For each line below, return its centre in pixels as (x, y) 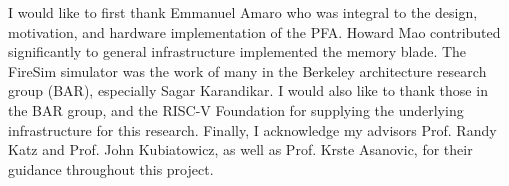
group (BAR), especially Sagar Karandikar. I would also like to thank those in (248, 90)
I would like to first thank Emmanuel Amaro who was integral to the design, (243, 12)
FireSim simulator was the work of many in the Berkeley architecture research (247, 70)
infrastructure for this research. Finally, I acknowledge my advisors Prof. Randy (252, 129)
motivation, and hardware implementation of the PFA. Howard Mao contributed (254, 31)
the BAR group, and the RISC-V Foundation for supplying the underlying (236, 109)
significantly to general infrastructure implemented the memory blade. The (237, 51)
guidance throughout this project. (111, 168)
